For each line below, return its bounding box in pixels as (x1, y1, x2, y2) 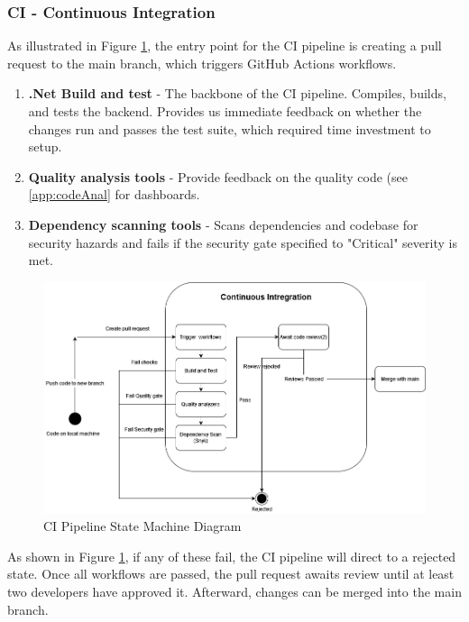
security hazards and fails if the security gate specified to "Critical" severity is (28, 233, 457, 252)
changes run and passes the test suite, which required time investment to (28, 119, 431, 138)
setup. (28, 137, 62, 156)
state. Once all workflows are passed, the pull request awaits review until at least (7, 564, 455, 583)
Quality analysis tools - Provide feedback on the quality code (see (28, 167, 409, 186)
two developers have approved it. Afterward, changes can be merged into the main (7, 582, 462, 601)
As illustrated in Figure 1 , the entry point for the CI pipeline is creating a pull (7, 36, 442, 55)
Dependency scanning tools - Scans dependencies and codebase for (28, 215, 418, 233)
